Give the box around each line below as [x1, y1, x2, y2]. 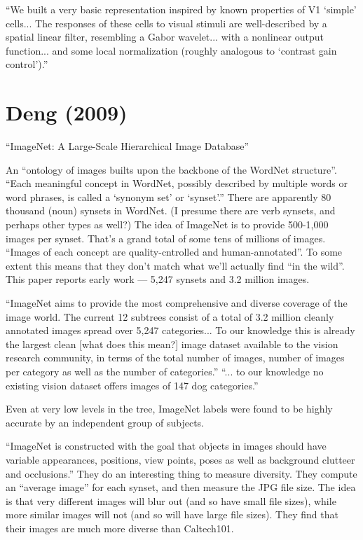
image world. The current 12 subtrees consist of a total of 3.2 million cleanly [6, 309, 334, 324]
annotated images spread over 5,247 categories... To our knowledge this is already [6, 323, 355, 338]
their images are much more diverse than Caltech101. [6, 520, 234, 535]
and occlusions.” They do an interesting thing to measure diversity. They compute [6, 466, 357, 480]
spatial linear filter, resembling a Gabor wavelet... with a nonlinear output [6, 29, 324, 44]
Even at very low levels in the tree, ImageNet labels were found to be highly [6, 401, 333, 416]
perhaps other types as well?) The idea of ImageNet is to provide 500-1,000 [6, 217, 329, 232]
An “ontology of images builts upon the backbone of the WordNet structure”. [6, 162, 337, 176]
